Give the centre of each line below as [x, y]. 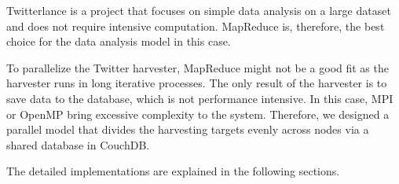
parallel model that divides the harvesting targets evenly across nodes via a [188, 129]
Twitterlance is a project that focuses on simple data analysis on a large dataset [199, 10]
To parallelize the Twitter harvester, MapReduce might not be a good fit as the [198, 67]
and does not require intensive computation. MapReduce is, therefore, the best [196, 26]
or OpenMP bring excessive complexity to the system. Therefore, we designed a [198, 114]
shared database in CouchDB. [78, 144]
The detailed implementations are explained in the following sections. [173, 171]
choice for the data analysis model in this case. [119, 41]
